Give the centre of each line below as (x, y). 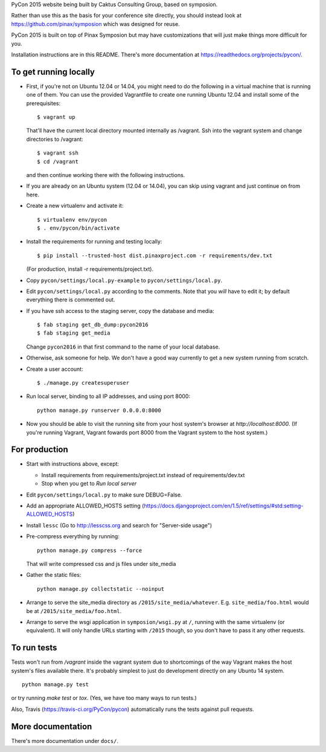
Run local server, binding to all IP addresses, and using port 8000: (108, 396)
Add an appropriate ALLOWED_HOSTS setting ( (85, 506)
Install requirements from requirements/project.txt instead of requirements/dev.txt (143, 475)
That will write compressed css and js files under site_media (101, 564)
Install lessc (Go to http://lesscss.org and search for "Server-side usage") (119, 525)
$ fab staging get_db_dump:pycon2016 (93, 325)
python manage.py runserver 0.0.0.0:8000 (99, 410)
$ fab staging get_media (74, 333)
